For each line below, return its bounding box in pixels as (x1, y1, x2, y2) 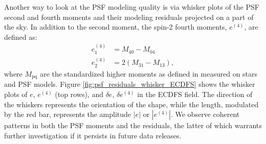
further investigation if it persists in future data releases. (4, 130, 182, 140)
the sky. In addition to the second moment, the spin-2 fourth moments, (4, 21, 227, 32)
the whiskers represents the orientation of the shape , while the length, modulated (4, 99, 259, 109)
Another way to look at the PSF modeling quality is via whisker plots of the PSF (4, 2, 259, 12)
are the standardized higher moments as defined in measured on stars (40, 68, 258, 79)
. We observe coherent (170, 109, 240, 119)
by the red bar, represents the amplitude (4, 109, 131, 119)
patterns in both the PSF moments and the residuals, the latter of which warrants (4, 120, 262, 131)
